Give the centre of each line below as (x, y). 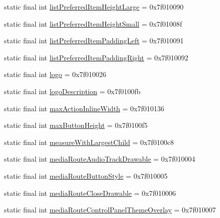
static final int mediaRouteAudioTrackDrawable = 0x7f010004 (100, 159)
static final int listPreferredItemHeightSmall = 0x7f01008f (93, 23)
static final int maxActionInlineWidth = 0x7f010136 (84, 108)
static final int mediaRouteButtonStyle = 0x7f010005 (86, 175)
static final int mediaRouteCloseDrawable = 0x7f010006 (90, 193)
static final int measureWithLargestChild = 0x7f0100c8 (89, 142)
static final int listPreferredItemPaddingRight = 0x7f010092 (96, 57)
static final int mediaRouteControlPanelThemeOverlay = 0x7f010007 (110, 210)
